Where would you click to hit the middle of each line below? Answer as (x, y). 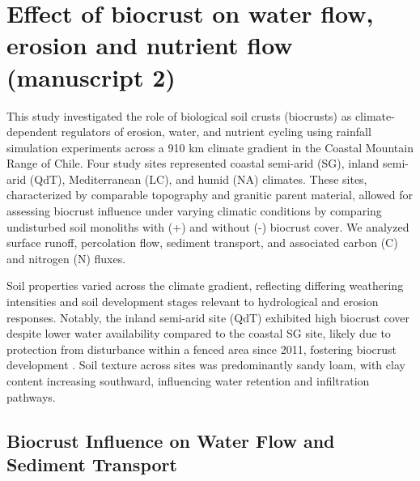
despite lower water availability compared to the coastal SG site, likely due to (199, 333)
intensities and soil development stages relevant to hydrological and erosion (193, 302)
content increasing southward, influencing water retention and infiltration (188, 381)
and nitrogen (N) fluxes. (66, 258)
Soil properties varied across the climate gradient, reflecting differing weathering (205, 285)
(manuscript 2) (91, 77)
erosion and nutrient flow (150, 45)
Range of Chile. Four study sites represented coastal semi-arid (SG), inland (193, 163)
